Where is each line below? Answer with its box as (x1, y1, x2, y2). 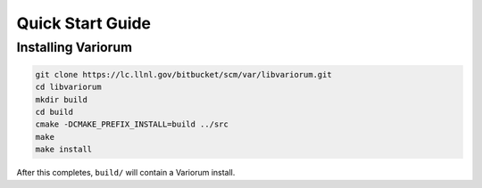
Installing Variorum (16, 39, 133, 55)
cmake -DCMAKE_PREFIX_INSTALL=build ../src (35, 119, 229, 129)
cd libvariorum (35, 82, 102, 93)
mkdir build (35, 94, 88, 104)
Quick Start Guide (16, 13, 152, 33)
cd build (35, 107, 74, 117)
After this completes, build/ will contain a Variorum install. (16, 168, 236, 178)
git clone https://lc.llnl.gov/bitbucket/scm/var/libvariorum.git (35, 69, 332, 79)
